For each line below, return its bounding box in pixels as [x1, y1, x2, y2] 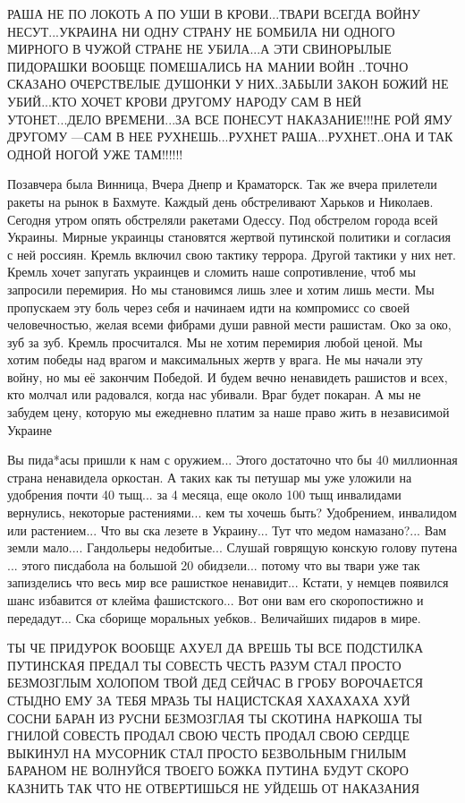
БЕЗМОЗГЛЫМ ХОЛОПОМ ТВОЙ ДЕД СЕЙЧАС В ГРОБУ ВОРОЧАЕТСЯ [7, 673, 423, 692]
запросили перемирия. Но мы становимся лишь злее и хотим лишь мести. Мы [7, 279, 435, 298]
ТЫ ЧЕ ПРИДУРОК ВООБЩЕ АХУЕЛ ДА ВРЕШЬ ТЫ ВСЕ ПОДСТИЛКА [7, 638, 424, 657]
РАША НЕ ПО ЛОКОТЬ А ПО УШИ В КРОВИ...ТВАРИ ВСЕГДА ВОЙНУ [7, 4, 420, 22]
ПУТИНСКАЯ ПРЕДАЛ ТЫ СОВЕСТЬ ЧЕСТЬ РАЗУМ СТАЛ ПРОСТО [7, 655, 402, 674]
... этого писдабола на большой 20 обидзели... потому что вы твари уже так [7, 555, 420, 574]
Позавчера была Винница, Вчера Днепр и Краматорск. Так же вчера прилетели [7, 175, 437, 193]
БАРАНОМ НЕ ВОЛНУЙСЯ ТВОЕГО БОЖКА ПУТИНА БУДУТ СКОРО [7, 761, 409, 780]
